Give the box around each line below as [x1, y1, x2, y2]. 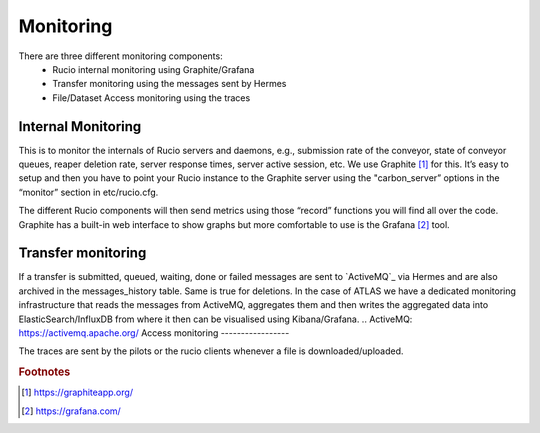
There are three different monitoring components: [18, 50, 224, 62]
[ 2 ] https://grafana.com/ [21, 405, 122, 417]
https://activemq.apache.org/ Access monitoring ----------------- [18, 327, 290, 339]
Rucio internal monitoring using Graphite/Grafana [52, 63, 255, 75]
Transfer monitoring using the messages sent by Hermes [52, 78, 287, 90]
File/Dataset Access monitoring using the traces [52, 91, 251, 104]
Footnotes [18, 365, 71, 379]
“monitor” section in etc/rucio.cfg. [18, 186, 159, 198]
